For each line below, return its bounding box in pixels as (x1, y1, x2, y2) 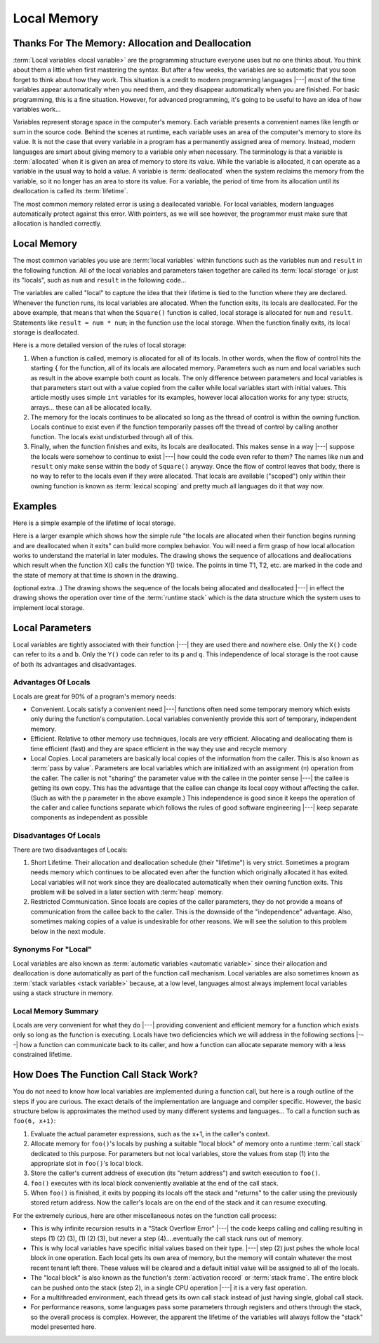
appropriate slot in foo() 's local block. (30, 1159, 144, 1167)
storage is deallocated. (13, 327, 79, 337)
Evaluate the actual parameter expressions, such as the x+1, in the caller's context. (30, 1129, 270, 1138)
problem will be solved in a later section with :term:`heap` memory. (30, 888, 224, 896)
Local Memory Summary (13, 1006, 99, 1016)
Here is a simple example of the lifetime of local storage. (13, 519, 176, 527)
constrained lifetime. (13, 1051, 73, 1059)
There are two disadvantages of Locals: (13, 845, 128, 854)
